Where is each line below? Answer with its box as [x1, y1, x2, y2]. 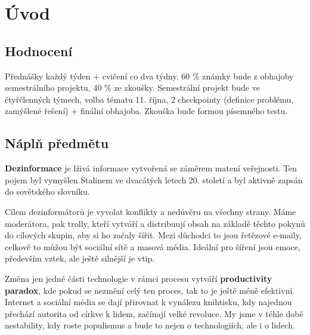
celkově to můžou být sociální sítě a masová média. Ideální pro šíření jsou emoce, [5, 240, 300, 253]
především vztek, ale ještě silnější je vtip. [5, 252, 155, 265]
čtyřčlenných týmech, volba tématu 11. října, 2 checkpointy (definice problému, [5, 93, 294, 105]
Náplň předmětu [5, 134, 109, 152]
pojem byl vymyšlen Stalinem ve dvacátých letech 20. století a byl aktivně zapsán [5, 173, 303, 186]
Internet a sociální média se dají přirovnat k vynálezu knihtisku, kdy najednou [5, 296, 292, 308]
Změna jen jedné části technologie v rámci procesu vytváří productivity [5, 272, 272, 284]
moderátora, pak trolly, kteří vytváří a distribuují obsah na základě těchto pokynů [5, 217, 305, 229]
